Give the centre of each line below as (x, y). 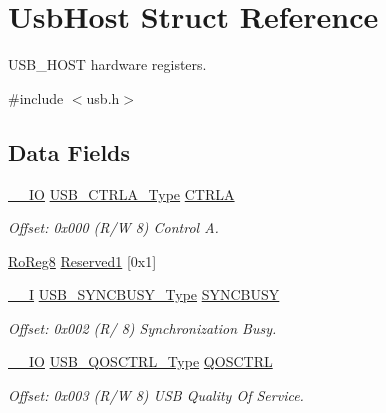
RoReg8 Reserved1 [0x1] (82, 260)
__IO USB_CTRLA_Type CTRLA (121, 193)
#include (36, 97)
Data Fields (69, 151)
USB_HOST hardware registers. (107, 64)
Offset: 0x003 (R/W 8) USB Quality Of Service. (156, 395)
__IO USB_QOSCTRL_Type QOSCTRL (140, 361)
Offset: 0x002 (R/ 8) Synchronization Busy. (142, 327)
